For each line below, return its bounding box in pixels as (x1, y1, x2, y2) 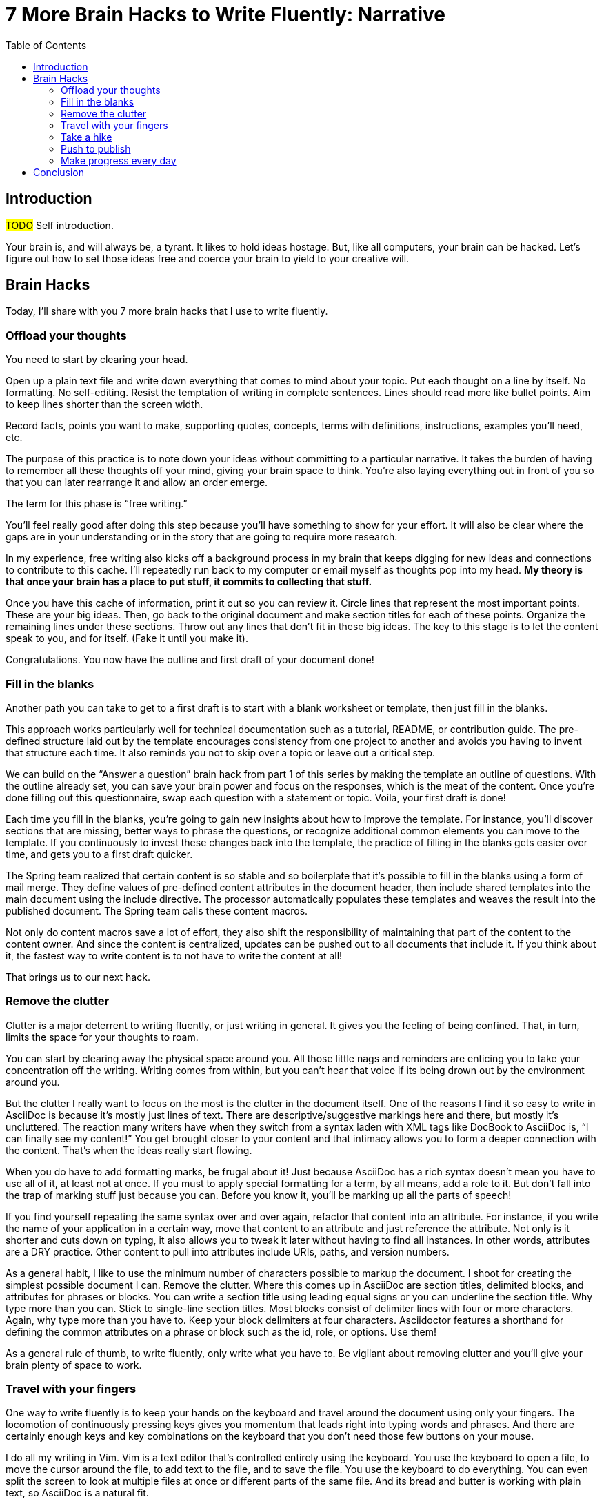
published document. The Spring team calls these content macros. (6, 904, 308, 917)
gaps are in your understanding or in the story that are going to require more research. (6, 531, 398, 543)
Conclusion (33, 166, 85, 178)
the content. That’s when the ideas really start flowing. (6, 1144, 252, 1156)
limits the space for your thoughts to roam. (6, 1031, 199, 1043)
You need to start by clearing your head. (6, 353, 188, 366)
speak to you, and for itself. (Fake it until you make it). (6, 632, 248, 645)
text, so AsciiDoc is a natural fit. (6, 1487, 149, 1499)
